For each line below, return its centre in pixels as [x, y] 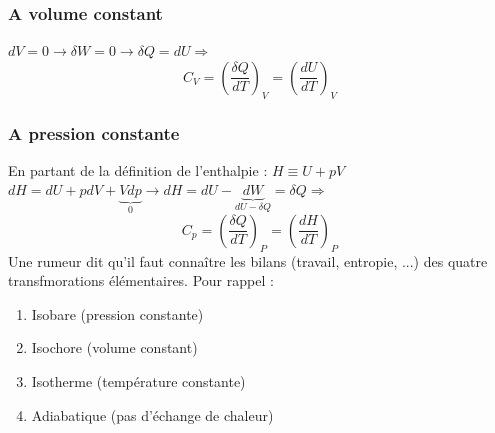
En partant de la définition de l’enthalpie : [138, 169]
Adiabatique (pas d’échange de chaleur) [152, 414]
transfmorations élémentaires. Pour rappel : [141, 280]
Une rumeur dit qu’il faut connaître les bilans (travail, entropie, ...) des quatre [248, 260]
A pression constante [94, 132]
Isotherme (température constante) [138, 381]
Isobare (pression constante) [117, 313]
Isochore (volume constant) [114, 347]
